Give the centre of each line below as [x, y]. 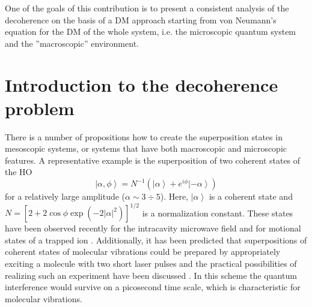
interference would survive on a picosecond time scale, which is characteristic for [153, 287]
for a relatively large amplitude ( [65, 196]
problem [40, 108]
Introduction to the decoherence [142, 84]
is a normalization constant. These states [218, 213]
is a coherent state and [251, 196]
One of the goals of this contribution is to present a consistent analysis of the [147, 8]
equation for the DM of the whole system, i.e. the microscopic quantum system [151, 31]
